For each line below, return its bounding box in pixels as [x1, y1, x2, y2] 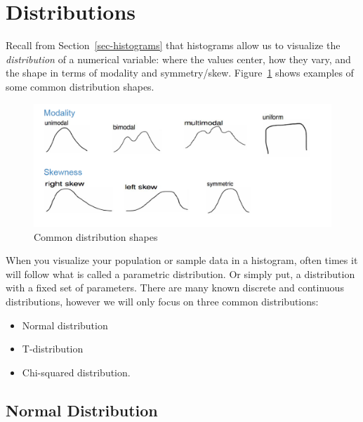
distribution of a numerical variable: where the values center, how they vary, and [6, 51, 351, 66]
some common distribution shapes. [6, 79, 154, 93]
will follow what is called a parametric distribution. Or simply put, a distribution [6, 266, 355, 281]
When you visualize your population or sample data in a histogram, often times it [6, 253, 358, 268]
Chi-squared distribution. [22, 364, 131, 379]
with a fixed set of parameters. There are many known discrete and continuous [6, 280, 344, 295]
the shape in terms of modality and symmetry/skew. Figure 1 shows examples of [6, 65, 354, 80]
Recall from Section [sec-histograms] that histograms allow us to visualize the [6, 38, 341, 53]
